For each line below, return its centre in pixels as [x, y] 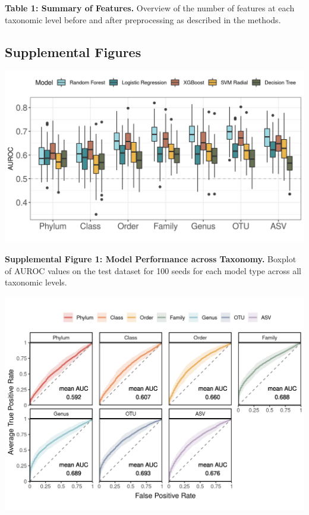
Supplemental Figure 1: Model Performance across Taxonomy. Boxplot [151, 258]
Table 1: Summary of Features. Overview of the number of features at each [150, 8]
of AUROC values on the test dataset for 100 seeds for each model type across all [153, 270]
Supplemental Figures [73, 51]
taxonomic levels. [36, 282]
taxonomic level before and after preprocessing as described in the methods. [143, 19]
